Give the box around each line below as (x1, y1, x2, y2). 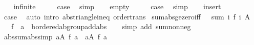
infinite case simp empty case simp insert (13, 1, 221, 11)
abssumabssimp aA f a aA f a (4, 31, 107, 41)
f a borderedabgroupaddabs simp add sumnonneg (11, 21, 191, 32)
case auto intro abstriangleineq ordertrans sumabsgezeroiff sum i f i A (4, 11, 250, 21)
